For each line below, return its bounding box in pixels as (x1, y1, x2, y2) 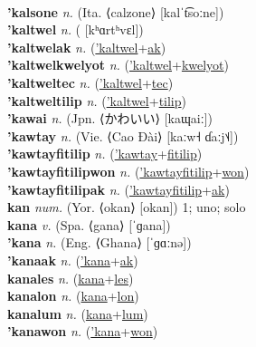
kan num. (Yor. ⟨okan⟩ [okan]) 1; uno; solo (7, 198, 246, 217)
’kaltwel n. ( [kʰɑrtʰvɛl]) (7, 20, 144, 39)
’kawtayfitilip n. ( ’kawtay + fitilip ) (7, 144, 203, 163)
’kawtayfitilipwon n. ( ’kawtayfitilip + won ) (7, 161, 250, 180)
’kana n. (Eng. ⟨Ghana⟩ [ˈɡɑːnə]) (7, 233, 192, 252)
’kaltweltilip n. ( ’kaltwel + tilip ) (7, 91, 186, 110)
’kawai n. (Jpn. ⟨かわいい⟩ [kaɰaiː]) (7, 109, 213, 128)
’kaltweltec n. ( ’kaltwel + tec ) (7, 72, 174, 92)
